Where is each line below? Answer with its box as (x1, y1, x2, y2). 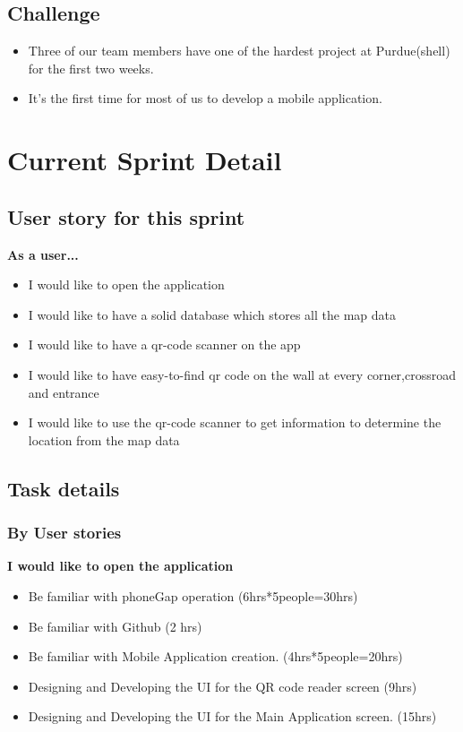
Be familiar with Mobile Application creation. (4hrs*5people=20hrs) (28, 647, 403, 666)
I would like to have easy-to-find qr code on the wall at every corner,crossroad (28, 365, 456, 383)
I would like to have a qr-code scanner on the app (28, 335, 301, 354)
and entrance (28, 383, 99, 401)
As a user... (7, 245, 79, 263)
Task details (7, 474, 120, 502)
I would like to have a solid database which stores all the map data (28, 305, 396, 323)
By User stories (7, 521, 122, 544)
